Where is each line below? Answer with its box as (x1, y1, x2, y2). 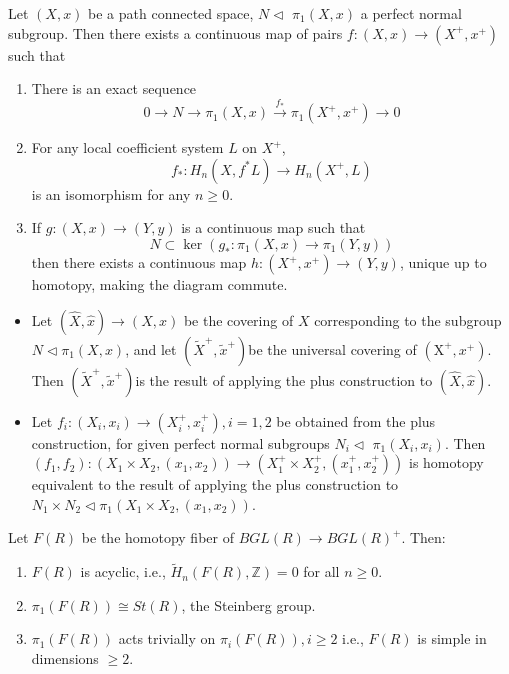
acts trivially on (118, 628, 216, 649)
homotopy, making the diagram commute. (31, 274, 288, 294)
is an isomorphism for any (31, 183, 191, 204)
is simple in (417, 628, 487, 649)
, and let (125, 338, 177, 359)
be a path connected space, (88, 3, 254, 23)
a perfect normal (360, 3, 462, 23)
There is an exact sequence (31, 78, 197, 99)
